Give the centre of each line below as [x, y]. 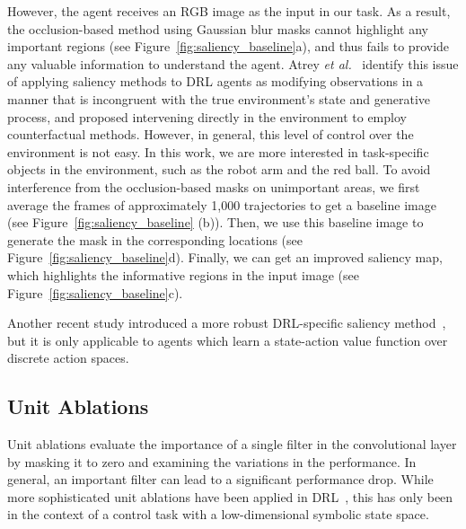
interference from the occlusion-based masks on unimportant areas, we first [214, 186]
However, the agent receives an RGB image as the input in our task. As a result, [229, 11]
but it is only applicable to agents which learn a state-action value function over [228, 340]
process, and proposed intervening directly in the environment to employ [207, 116]
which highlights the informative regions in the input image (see [183, 274]
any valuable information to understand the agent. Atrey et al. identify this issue [233, 63]
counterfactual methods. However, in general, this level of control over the [211, 134]
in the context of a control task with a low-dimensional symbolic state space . [218, 514]
